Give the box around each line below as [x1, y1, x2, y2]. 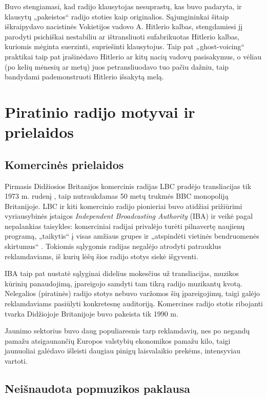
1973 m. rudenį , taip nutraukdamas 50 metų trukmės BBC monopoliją [5, 191, 229, 201]
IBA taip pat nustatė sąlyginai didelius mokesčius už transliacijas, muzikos [5, 268, 239, 279]
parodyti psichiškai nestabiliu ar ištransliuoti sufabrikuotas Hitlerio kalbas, [5, 31, 240, 41]
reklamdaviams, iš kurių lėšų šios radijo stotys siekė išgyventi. [5, 250, 198, 261]
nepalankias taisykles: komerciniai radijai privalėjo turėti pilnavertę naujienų [5, 220, 245, 231]
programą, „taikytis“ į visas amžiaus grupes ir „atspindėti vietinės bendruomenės [5, 230, 259, 241]
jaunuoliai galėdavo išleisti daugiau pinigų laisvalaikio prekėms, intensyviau [5, 345, 241, 356]
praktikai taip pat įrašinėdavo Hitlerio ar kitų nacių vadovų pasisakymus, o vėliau [5, 51, 262, 61]
